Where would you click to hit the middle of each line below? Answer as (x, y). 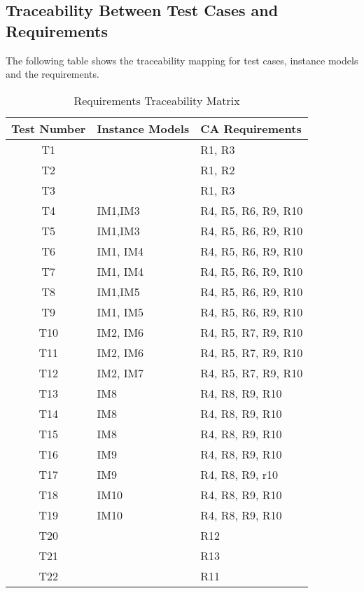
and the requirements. (52, 74)
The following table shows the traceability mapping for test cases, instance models (182, 60)
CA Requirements (251, 128)
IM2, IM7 (120, 372)
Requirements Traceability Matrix (157, 100)
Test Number (49, 128)
